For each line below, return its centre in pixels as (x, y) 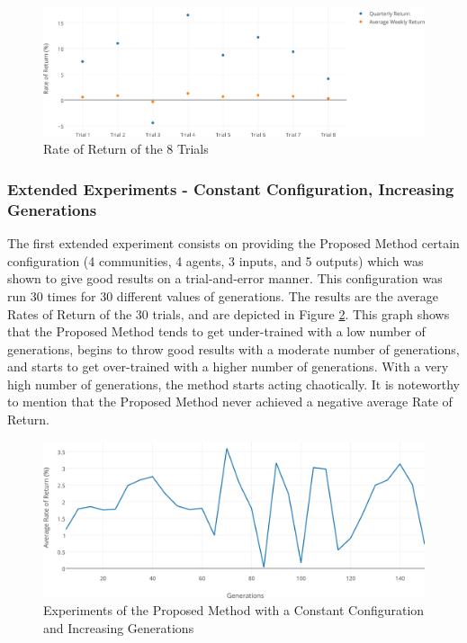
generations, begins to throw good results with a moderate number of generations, (233, 348)
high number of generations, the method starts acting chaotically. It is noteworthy (233, 384)
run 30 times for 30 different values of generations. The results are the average (223, 295)
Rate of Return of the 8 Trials (126, 149)
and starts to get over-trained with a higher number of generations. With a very (228, 366)
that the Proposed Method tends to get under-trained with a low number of (216, 331)
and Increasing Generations (119, 627)
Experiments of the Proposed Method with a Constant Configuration (234, 610)
